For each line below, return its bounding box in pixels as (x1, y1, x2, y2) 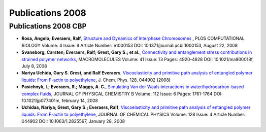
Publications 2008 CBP (9, 22, 87, 31)
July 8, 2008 (21, 63, 47, 69)
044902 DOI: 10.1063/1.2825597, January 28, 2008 (21, 118, 125, 124)
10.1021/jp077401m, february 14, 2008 (21, 98, 98, 103)
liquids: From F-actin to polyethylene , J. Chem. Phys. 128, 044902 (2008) (21, 77, 171, 83)
